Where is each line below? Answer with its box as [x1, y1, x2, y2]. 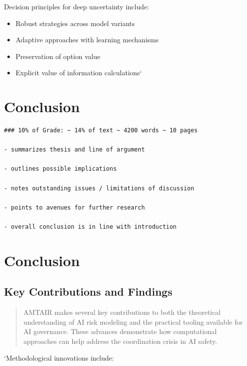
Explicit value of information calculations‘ [15, 67, 142, 78]
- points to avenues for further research [4, 204, 145, 211]
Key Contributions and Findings [4, 284, 173, 299]
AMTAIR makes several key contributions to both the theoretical [23, 307, 221, 317]
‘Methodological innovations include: [4, 352, 114, 363]
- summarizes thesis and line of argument [4, 146, 145, 153]
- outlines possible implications [4, 165, 117, 173]
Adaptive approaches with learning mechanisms [15, 34, 159, 45]
